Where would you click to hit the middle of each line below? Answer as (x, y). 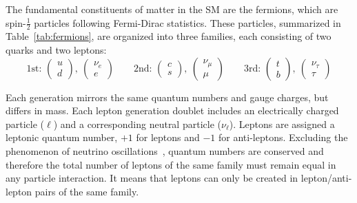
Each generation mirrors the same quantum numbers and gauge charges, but (167, 97)
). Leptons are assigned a (282, 124)
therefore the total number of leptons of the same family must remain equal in (171, 164)
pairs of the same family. (87, 191)
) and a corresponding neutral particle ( (137, 124)
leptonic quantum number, (62, 137)
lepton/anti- (326, 178)
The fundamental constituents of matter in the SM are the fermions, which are (172, 9)
